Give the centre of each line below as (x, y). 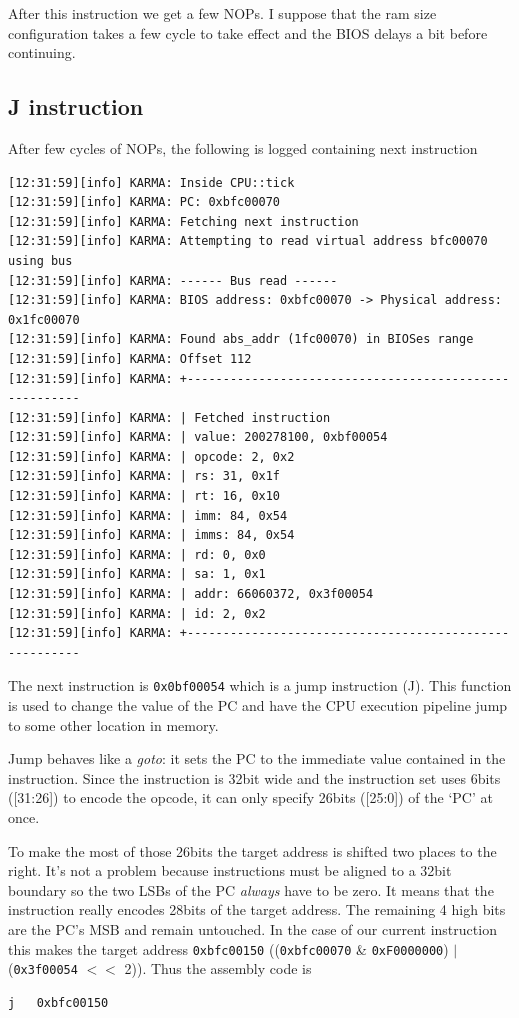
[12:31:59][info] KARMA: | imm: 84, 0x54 (148, 515)
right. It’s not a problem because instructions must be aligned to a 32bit (230, 870)
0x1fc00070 (44, 319)
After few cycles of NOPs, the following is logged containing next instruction (243, 147)
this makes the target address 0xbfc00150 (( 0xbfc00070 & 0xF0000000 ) (228, 948)
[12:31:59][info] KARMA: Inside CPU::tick (151, 182)
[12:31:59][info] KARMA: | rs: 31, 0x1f (144, 476)
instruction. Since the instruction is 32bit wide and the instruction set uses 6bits (254, 777)
